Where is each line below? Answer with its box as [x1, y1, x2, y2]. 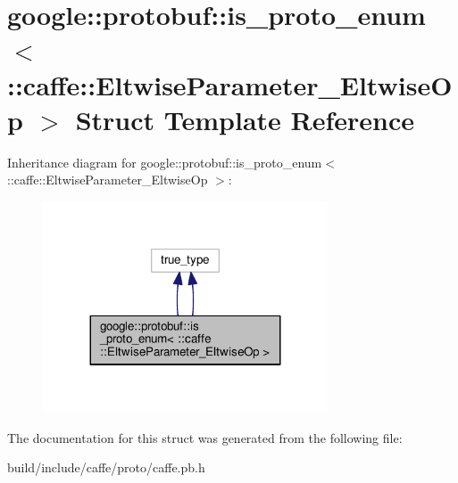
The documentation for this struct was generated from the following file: [7, 428, 403, 446]
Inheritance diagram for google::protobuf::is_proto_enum [7, 152, 322, 171]
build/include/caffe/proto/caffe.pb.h [7, 458, 205, 477]
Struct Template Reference [75, 101, 415, 137]
